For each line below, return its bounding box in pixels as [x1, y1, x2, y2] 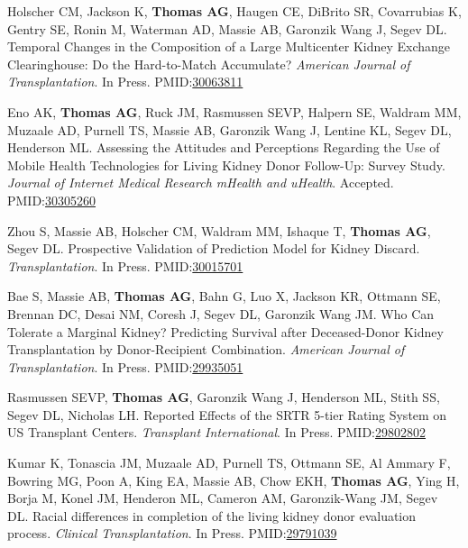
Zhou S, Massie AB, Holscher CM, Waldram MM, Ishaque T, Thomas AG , [7, 221, 431, 240]
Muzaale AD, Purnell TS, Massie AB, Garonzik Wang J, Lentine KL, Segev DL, [7, 120, 452, 139]
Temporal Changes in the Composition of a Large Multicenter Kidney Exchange [7, 37, 451, 56]
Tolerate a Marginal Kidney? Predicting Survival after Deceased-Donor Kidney [7, 322, 444, 341]
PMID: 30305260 [7, 190, 96, 209]
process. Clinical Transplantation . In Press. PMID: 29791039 [7, 524, 337, 543]
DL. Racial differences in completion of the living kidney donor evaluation [7, 506, 417, 525]
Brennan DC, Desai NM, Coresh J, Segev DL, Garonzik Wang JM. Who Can [7, 304, 435, 323]
